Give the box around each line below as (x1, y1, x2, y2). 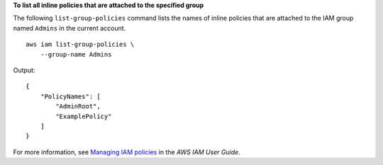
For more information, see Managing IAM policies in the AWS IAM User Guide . (13, 147, 240, 156)
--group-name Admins (40, 50, 112, 58)
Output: (13, 66, 35, 74)
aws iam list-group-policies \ (26, 40, 135, 49)
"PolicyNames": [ (40, 92, 101, 101)
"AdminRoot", (55, 103, 101, 110)
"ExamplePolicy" (55, 112, 112, 120)
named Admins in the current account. (13, 23, 126, 32)
